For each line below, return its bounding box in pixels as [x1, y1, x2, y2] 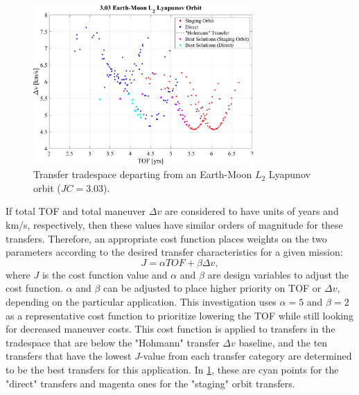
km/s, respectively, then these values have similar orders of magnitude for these [6, 218, 343, 232]
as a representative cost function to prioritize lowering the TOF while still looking [6, 308, 353, 322]
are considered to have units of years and [164, 204, 339, 218]
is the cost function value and [42, 267, 168, 281]
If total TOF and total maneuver [6, 204, 146, 218]
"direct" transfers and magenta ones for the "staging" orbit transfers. [6, 376, 295, 390]
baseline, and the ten [238, 335, 328, 349]
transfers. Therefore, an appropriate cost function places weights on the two [6, 231, 327, 245]
